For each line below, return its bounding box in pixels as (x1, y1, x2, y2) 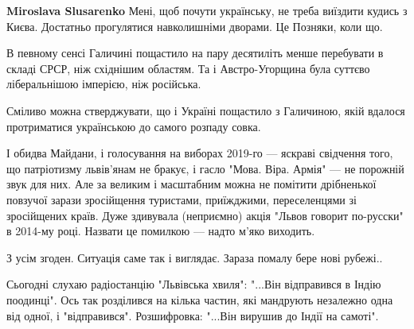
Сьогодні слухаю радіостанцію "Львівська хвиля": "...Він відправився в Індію (6, 276, 381, 292)
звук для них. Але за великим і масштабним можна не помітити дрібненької (6, 176, 377, 192)
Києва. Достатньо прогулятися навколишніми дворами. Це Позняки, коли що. (6, 17, 383, 34)
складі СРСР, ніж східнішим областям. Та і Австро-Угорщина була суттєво (6, 60, 370, 76)
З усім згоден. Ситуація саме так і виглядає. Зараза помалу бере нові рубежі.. (6, 249, 383, 265)
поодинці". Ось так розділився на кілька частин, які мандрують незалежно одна (6, 291, 393, 308)
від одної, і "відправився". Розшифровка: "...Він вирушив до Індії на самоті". (6, 307, 379, 323)
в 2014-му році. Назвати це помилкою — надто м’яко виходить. (6, 223, 315, 239)
